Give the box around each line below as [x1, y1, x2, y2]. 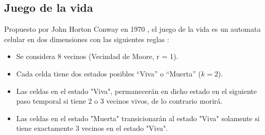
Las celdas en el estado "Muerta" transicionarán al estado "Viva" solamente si [16, 112, 260, 123]
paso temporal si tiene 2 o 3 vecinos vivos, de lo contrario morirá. [16, 95, 223, 106]
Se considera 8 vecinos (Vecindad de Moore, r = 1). [16, 51, 179, 62]
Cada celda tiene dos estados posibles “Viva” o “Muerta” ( [16, 68, 201, 79]
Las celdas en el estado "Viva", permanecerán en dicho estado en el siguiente [16, 85, 257, 96]
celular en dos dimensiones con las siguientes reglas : [4, 33, 169, 44]
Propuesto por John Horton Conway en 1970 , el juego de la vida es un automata [4, 24, 261, 34]
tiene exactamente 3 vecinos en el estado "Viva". [16, 123, 168, 133]
